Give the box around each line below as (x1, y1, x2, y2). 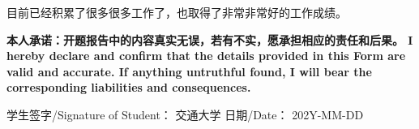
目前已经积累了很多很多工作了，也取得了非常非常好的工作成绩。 (6, 4, 347, 20)
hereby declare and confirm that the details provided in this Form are (6, 47, 406, 64)
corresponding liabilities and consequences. (6, 79, 251, 96)
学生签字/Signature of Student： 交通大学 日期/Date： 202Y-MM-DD (6, 105, 364, 123)
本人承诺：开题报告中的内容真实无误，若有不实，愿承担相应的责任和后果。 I (6, 31, 413, 48)
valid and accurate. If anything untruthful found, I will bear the (6, 62, 372, 80)
